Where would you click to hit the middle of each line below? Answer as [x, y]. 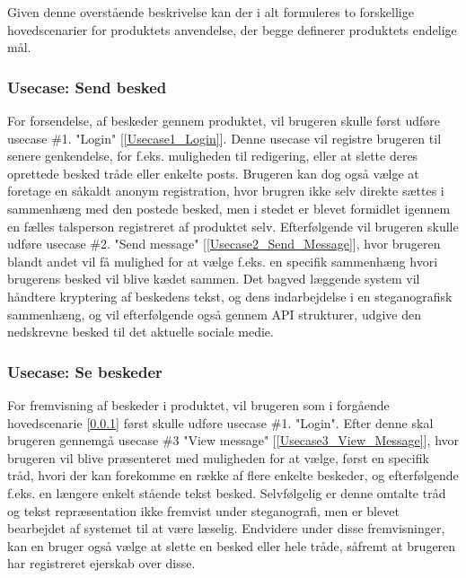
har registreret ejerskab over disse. [101, 563]
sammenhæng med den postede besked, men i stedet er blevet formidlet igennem [229, 208]
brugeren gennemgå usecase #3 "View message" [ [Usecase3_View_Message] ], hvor [233, 440]
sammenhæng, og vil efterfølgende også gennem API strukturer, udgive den [215, 314]
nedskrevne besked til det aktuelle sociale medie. [141, 332]
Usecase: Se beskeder [85, 371]
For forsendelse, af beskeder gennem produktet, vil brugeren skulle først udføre [224, 120]
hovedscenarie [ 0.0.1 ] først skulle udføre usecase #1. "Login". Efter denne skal [220, 422]
